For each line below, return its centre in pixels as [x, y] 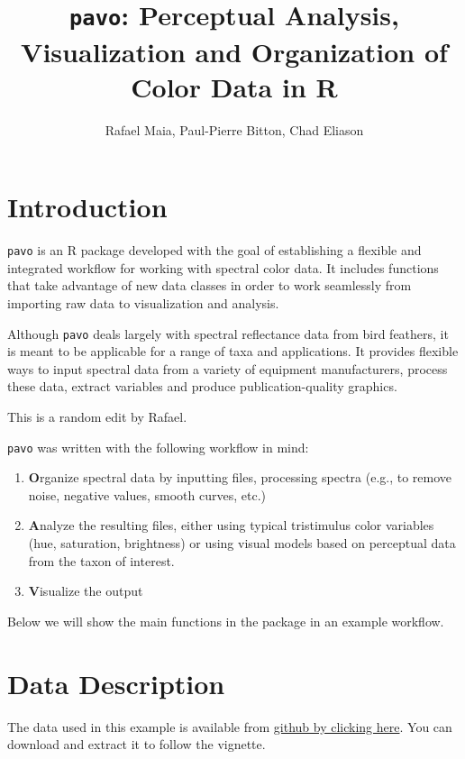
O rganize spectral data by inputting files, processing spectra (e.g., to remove [240, 477]
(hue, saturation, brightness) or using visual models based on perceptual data [242, 543]
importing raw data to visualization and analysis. [143, 303]
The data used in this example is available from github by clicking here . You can [230, 726]
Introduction [87, 207]
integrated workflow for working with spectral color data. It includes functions [223, 267]
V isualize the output [86, 591]
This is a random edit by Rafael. [97, 417]
